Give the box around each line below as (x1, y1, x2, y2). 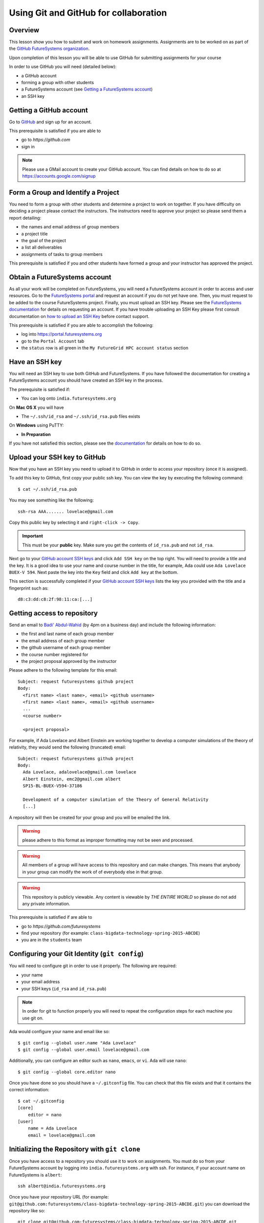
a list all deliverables (21, 245, 62, 250)
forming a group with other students (21, 80, 94, 86)
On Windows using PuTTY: (9, 422, 64, 428)
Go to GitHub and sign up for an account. (9, 119, 92, 125)
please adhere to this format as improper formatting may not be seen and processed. (22, 837, 194, 843)
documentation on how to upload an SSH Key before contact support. (9, 313, 150, 319)
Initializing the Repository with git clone (9, 1145, 140, 1153)
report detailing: (9, 215, 42, 221)
